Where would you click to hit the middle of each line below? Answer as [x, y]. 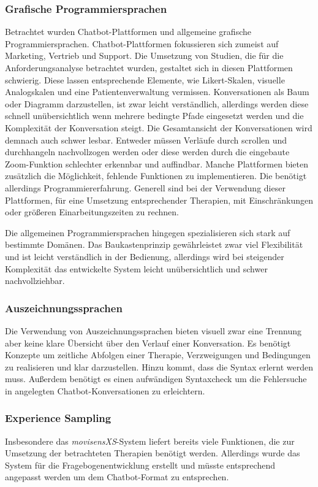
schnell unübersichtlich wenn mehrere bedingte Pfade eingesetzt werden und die [154, 116]
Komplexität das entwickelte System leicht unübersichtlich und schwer [136, 268]
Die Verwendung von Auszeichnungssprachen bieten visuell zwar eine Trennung [153, 330]
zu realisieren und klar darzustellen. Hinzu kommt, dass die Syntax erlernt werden [159, 366]
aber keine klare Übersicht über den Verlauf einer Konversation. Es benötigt [148, 343]
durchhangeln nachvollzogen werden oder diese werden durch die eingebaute [147, 152]
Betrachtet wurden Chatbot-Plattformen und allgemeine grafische [128, 32]
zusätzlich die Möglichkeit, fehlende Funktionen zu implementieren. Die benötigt [156, 176]
